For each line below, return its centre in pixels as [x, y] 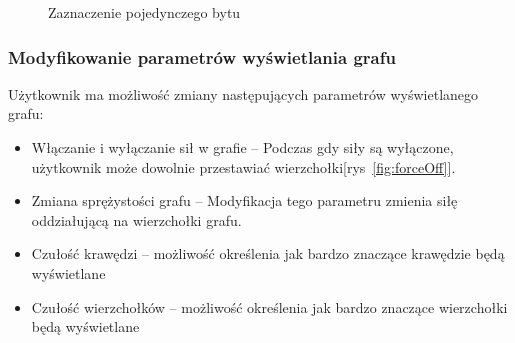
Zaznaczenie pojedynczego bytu [144, 12]
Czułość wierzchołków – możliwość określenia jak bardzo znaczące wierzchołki [269, 306]
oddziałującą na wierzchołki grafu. [136, 219]
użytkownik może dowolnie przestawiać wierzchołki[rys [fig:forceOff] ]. [243, 166]
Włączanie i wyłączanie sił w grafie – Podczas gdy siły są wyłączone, [242, 147]
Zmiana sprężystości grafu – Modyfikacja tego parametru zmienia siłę [244, 200]
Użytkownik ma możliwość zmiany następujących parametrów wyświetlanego [243, 93]
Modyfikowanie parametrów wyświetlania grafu [202, 56]
